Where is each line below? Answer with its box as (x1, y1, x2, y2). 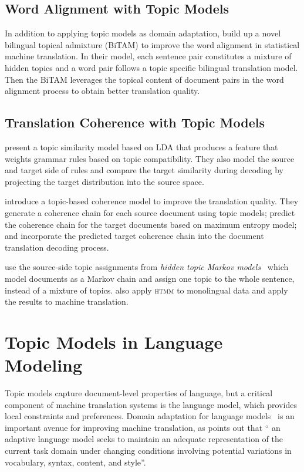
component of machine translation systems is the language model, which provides (5, 398, 297, 410)
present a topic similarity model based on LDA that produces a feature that (5, 140, 278, 153)
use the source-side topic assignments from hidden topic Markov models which (5, 261, 289, 273)
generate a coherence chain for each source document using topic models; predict (5, 206, 295, 218)
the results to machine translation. (5, 295, 129, 308)
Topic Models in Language (5, 329, 223, 353)
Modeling (5, 353, 83, 377)
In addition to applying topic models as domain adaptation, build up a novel (5, 27, 281, 39)
